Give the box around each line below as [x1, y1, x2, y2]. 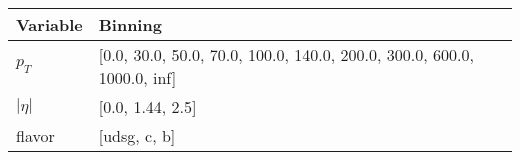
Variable [16, 13, 83, 36]
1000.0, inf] [98, 66, 177, 89]
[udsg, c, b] [98, 124, 176, 147]
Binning [98, 13, 162, 36]
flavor [16, 124, 55, 147]
